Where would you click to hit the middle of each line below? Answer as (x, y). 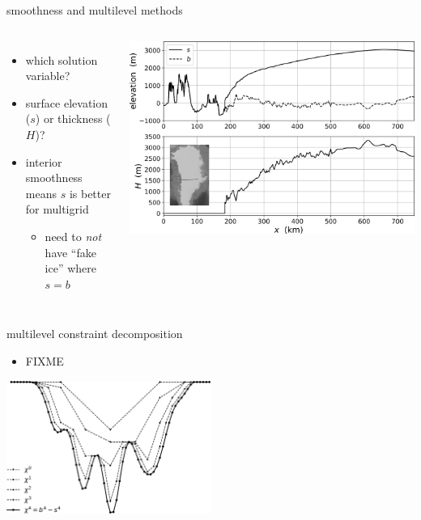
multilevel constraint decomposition (95, 334)
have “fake (70, 252)
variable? (48, 76)
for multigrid (57, 209)
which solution (62, 59)
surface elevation (67, 102)
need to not (73, 236)
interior (44, 161)
